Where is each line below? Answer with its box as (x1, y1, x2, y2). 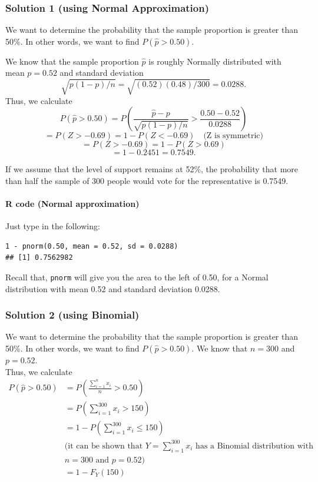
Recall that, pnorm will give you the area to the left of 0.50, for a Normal (5, 270, 269, 283)
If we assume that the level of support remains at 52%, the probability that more (5, 163, 299, 175)
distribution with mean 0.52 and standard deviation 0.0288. (5, 282, 220, 294)
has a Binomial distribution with (196, 441, 313, 450)
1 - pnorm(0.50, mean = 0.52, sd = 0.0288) (5, 242, 178, 250)
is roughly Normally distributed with (148, 55, 281, 67)
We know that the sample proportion (5, 55, 139, 67)
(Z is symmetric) (203, 132, 264, 140)
